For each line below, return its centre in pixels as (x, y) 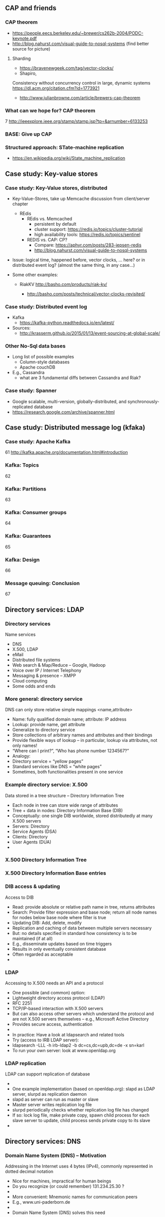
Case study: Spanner (31, 390)
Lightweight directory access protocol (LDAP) (58, 998)
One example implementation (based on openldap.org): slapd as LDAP (83, 1089)
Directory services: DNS (43, 1141)
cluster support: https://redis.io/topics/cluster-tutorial (88, 229)
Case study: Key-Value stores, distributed (56, 188)
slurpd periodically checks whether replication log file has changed (81, 1110)
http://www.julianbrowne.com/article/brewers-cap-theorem (80, 97)
